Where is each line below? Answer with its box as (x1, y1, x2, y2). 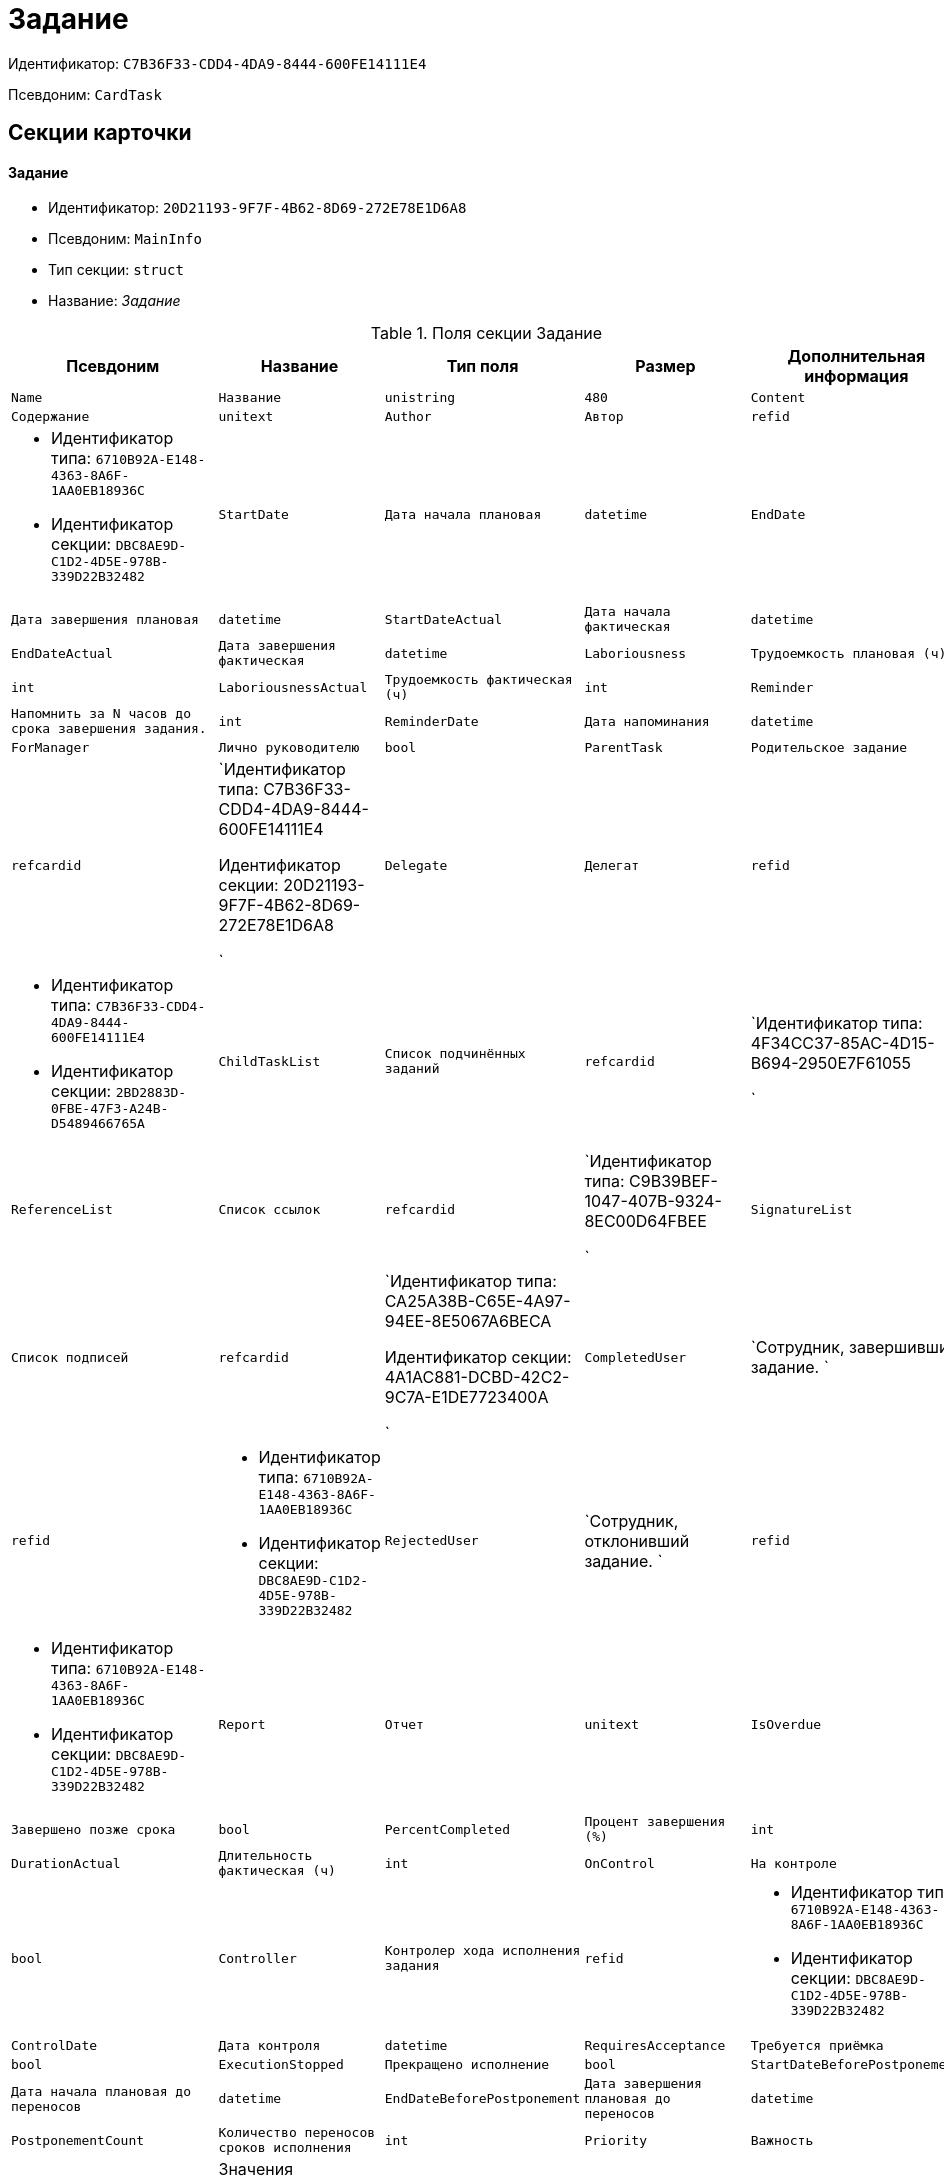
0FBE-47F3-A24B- (51, 1101, 169, 1117)
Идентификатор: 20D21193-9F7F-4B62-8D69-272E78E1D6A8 (48, 199, 467, 217)
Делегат (584, 857, 640, 873)
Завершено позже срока (11, 1821, 176, 1837)
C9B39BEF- (629, 1171, 718, 1192)
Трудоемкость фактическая (384, 672, 573, 688)
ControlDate (11, 2038, 98, 2054)
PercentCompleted (384, 1821, 510, 1837)
